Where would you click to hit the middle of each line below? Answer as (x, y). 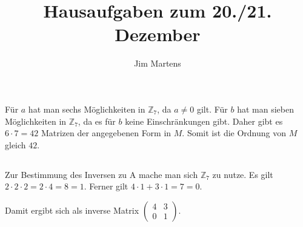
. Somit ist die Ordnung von (234, 133)
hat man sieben (265, 109)
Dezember (158, 34)
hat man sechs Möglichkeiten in (87, 109)
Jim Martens (158, 63)
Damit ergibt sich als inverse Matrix (72, 210)
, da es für (97, 121)
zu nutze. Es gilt (243, 174)
